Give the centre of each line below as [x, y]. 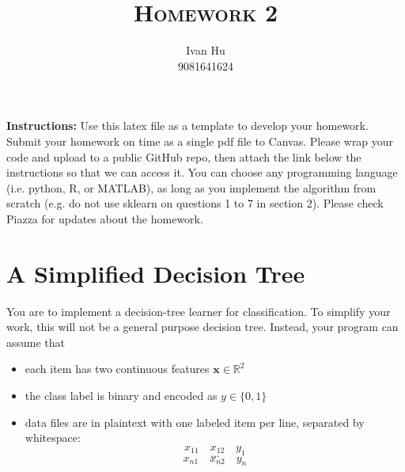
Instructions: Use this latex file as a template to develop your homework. [187, 126]
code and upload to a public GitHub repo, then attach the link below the [184, 156]
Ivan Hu [206, 50]
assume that [36, 342]
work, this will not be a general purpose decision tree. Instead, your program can [202, 327]
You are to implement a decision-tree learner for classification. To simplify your [199, 311]
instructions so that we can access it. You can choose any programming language [202, 172]
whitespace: [53, 438]
